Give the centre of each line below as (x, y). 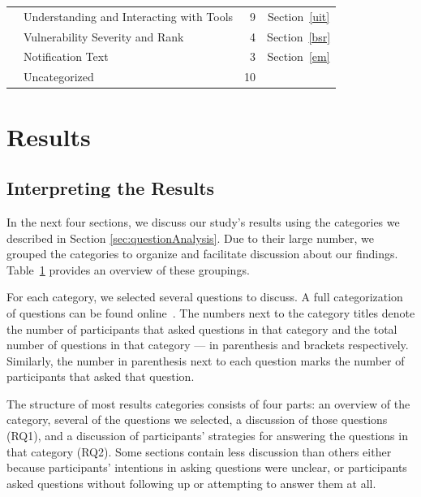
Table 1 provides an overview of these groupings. (128, 269)
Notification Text (66, 56)
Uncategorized (59, 77)
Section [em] (299, 56)
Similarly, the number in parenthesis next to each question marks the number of (206, 360)
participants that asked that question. (101, 376)
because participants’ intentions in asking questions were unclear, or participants (207, 467)
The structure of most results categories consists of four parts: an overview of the (208, 403)
